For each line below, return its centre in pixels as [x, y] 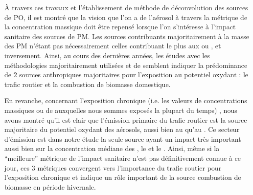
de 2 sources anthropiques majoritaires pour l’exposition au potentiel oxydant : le [126, 75]
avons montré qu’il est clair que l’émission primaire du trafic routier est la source [126, 119]
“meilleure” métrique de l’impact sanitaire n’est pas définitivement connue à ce [123, 158]
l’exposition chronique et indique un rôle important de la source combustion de [123, 177]
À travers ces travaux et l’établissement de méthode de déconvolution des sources [126, 7]
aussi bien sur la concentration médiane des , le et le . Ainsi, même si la [112, 148]
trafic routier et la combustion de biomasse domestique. [88, 84]
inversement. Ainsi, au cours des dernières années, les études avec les [107, 55]
